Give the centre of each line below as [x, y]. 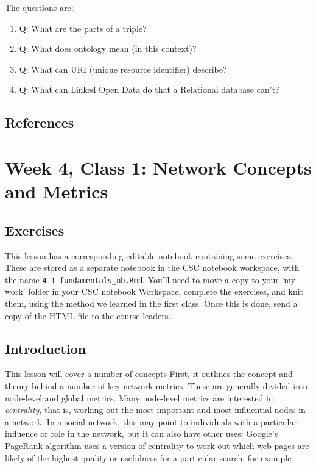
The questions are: [39, 7]
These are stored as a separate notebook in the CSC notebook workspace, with [152, 268]
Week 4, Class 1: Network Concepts [158, 167]
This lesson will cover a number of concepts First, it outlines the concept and [149, 374]
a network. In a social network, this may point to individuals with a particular [151, 421]
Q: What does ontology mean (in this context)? [108, 49]
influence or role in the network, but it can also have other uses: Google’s [142, 434]
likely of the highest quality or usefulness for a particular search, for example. [149, 457]
